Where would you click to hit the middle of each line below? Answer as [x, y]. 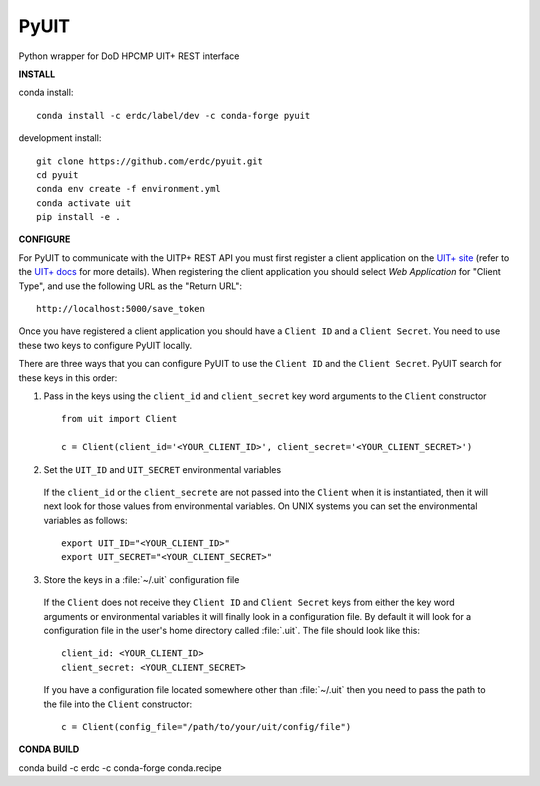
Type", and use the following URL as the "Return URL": [130, 286]
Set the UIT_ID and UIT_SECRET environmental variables [162, 469]
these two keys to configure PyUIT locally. [105, 345]
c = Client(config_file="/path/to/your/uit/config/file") [206, 726]
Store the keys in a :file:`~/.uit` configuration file [141, 579]
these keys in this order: [68, 377]
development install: [60, 138]
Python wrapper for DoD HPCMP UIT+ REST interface [129, 56]
